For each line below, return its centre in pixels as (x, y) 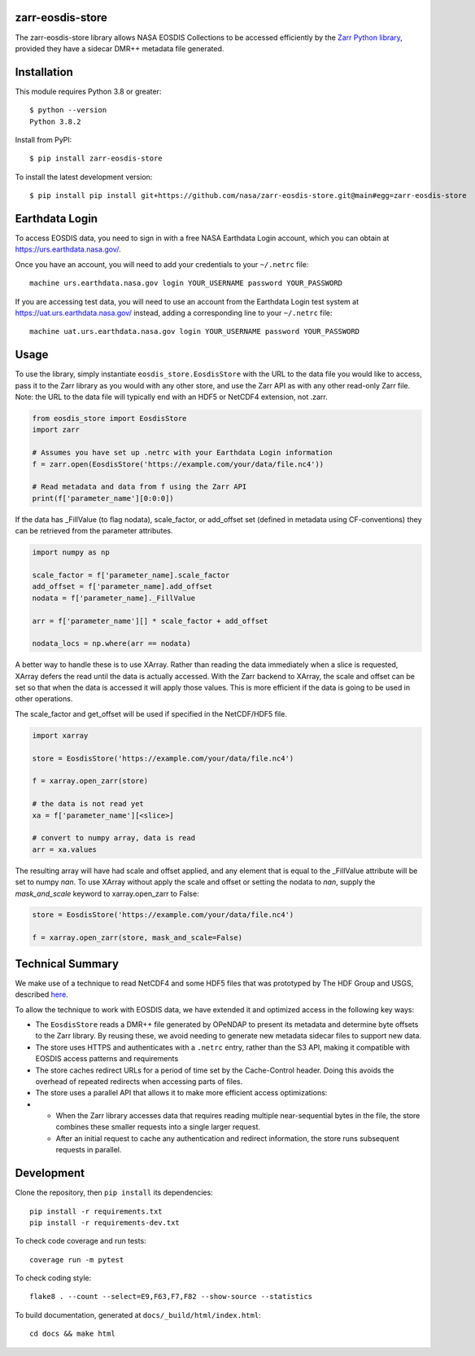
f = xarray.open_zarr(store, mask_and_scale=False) (137, 938)
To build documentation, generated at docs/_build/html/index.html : (138, 1314)
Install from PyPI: (44, 139)
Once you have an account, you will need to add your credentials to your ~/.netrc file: (162, 264)
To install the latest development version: (84, 177)
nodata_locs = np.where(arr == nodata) (111, 644)
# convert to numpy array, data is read (113, 838)
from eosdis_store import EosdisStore (109, 419)
